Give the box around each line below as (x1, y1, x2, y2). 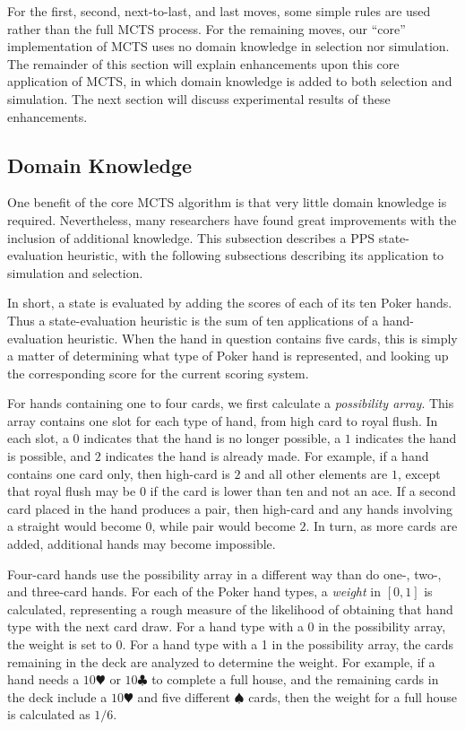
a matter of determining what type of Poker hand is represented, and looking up (7, 346, 449, 365)
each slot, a (7, 429, 69, 448)
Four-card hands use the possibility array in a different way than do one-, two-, (7, 564, 442, 583)
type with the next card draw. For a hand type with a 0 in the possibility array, (7, 617, 446, 636)
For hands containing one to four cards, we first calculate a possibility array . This (7, 394, 454, 413)
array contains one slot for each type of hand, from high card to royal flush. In (7, 411, 438, 430)
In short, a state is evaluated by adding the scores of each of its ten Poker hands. (7, 293, 452, 312)
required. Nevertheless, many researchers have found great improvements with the (7, 210, 457, 229)
